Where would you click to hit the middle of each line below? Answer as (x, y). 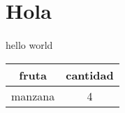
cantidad (90, 75)
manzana (33, 96)
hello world (29, 44)
